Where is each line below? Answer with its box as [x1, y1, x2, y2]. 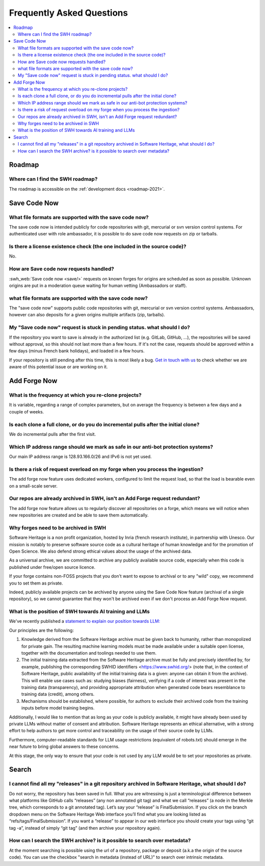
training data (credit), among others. [21, 691, 95, 697]
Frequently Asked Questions [9, 7, 128, 18]
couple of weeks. [9, 408, 44, 414]
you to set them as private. [9, 580, 63, 586]
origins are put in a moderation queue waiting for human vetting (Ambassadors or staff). [9, 282, 187, 288]
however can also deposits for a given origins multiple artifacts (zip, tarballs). [9, 312, 165, 318]
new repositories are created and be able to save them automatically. [9, 512, 149, 518]
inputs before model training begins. [21, 705, 95, 711]
